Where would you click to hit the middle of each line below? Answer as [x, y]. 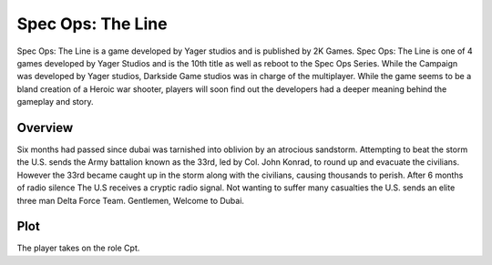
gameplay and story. [55, 102]
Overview [45, 127]
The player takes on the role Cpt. [78, 248]
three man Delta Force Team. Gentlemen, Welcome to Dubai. [131, 200]
